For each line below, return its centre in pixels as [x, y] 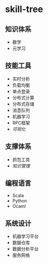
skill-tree [24, 9]
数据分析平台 [25, 249]
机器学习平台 [25, 236]
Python [20, 201]
